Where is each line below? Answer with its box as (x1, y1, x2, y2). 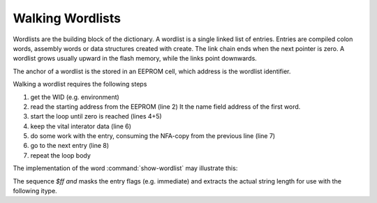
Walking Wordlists (13, 10, 121, 26)
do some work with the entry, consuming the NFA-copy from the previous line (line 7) (30, 132, 276, 140)
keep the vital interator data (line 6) (30, 122, 132, 130)
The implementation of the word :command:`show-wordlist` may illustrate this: (13, 164, 238, 172)
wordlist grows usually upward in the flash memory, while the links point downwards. (13, 54, 258, 63)
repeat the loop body (30, 151, 91, 160)
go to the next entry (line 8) (30, 142, 110, 150)
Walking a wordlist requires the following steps (13, 80, 147, 89)
